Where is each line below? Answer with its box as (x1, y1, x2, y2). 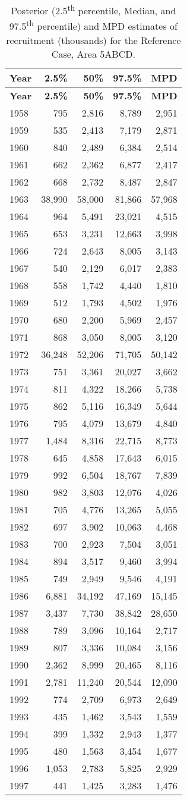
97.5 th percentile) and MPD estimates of (9, 17, 178, 33)
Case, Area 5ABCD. (51, 46, 135, 61)
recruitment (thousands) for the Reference (6, 33, 181, 47)
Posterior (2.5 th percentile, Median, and (11, 2, 176, 18)
